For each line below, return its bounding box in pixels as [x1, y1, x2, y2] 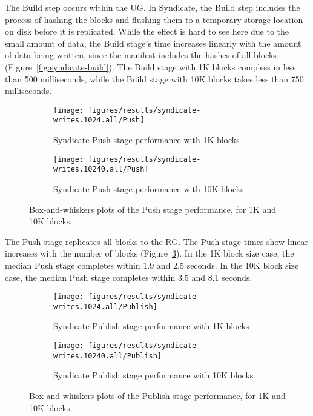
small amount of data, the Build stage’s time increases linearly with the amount [5, 36, 301, 49]
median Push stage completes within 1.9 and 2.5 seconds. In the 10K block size [5, 258, 299, 271]
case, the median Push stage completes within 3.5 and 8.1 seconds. [5, 270, 252, 283]
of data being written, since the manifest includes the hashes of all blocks [5, 49, 277, 61]
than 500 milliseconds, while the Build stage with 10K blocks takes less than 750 [5, 72, 304, 85]
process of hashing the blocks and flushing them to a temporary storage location [5, 13, 303, 25]
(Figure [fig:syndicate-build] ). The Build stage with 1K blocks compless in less [5, 60, 296, 73]
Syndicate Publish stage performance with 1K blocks [53, 320, 249, 332]
